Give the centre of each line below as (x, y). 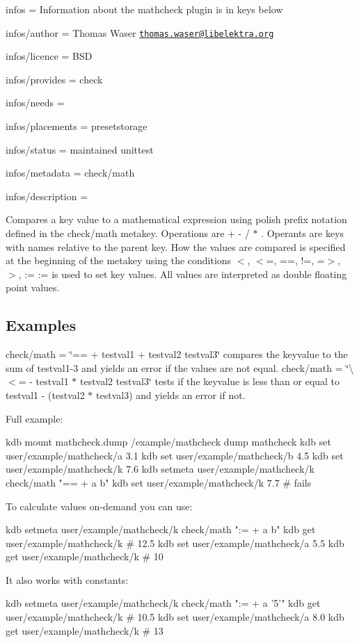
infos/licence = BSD (49, 56)
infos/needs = (35, 103)
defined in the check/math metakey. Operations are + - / (128, 233)
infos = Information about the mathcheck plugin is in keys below (144, 9)
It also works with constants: (67, 579)
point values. (33, 287)
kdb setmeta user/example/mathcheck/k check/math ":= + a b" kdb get (161, 529)
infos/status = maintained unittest (80, 149)
